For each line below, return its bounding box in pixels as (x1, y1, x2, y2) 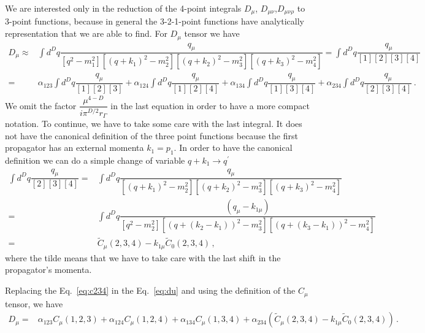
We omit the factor (5, 99, 77, 112)
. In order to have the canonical (174, 141, 293, 154)
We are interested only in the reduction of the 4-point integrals (5, 2, 242, 14)
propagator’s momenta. (5, 263, 92, 276)
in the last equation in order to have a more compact (110, 99, 310, 112)
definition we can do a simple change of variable (5, 153, 185, 166)
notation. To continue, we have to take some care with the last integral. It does (5, 117, 302, 129)
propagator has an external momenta (5, 141, 144, 154)
